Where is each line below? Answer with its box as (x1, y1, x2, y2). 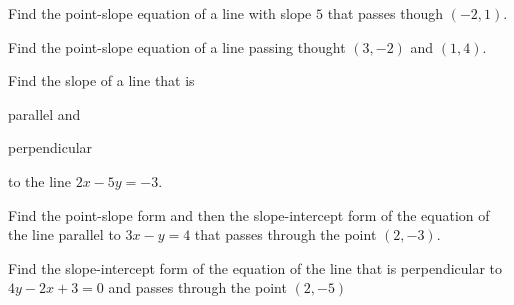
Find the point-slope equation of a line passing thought (8, 36, 346, 57)
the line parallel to (8, 224, 121, 245)
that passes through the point (194, 224, 377, 245)
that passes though (327, 3, 444, 23)
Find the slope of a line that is (8, 70, 195, 91)
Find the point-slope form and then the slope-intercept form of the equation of (8, 204, 490, 225)
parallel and (8, 103, 81, 124)
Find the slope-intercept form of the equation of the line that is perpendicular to (8, 257, 503, 278)
